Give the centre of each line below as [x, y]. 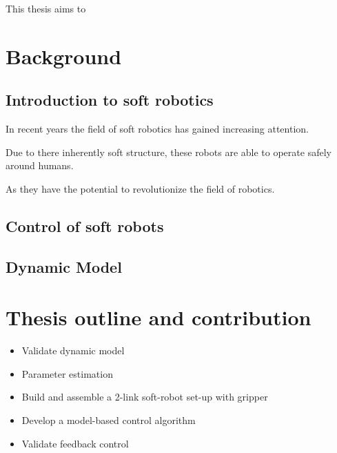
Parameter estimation [67, 373]
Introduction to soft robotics [110, 100]
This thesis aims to [46, 8]
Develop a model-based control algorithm [109, 420]
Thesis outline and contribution [159, 317]
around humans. [40, 165]
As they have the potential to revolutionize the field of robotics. [140, 188]
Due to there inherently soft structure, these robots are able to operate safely [168, 152]
